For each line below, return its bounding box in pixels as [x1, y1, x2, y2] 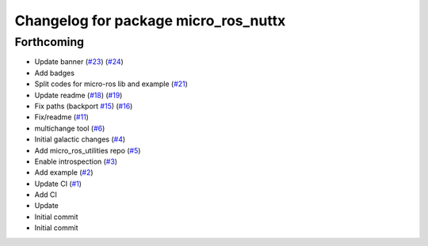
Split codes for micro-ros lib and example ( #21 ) [34, 79, 188, 89]
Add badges [34, 68, 75, 78]
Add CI [34, 190, 57, 199]
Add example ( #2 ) [34, 168, 94, 177]
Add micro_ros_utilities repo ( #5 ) [34, 146, 141, 155]
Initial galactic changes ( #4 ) [34, 134, 126, 144]
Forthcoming [14, 35, 85, 49]
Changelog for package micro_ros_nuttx [14, 12, 286, 29]
